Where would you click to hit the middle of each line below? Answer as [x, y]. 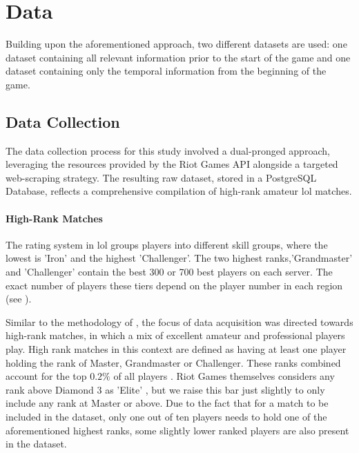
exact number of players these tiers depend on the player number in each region [174, 285]
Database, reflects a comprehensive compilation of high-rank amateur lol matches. [179, 191]
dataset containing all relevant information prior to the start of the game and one [178, 57]
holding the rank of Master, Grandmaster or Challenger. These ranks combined [173, 362]
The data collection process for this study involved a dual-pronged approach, [168, 150]
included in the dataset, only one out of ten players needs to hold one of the [166, 416]
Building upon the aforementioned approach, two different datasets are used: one [176, 44]
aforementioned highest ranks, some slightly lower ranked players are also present [177, 430]
